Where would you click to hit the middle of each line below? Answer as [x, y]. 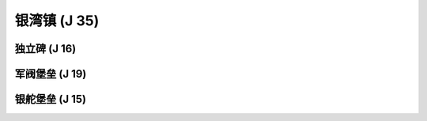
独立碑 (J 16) [45, 49]
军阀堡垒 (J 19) [51, 74]
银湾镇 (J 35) [57, 21]
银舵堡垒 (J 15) [51, 99]
